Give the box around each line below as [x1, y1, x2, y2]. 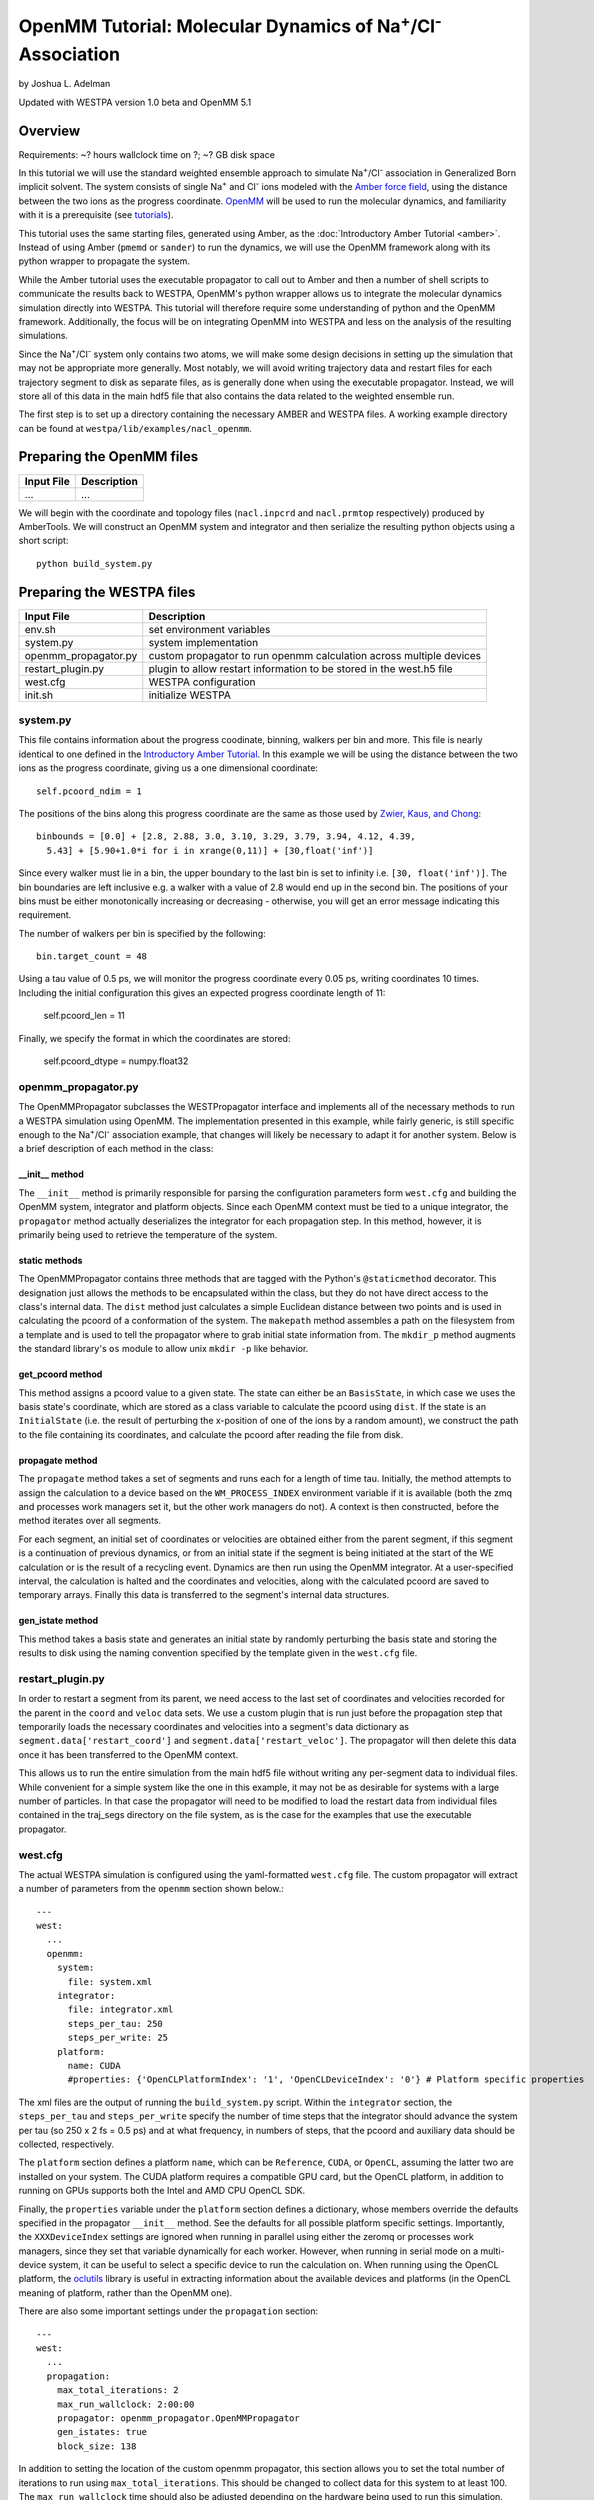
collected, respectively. [18, 2138, 115, 2150]
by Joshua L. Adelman [18, 78, 111, 90]
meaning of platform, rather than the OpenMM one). [18, 2286, 233, 2299]
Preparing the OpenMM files [18, 448, 199, 465]
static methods [18, 1254, 83, 1266]
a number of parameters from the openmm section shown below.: [18, 1883, 285, 1895]
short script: [18, 535, 69, 547]
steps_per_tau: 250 [67, 2018, 164, 2029]
